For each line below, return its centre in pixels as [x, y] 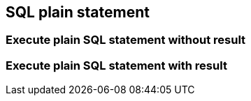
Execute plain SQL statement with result [116, 65]
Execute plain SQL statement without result [126, 40]
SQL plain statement [78, 12]
